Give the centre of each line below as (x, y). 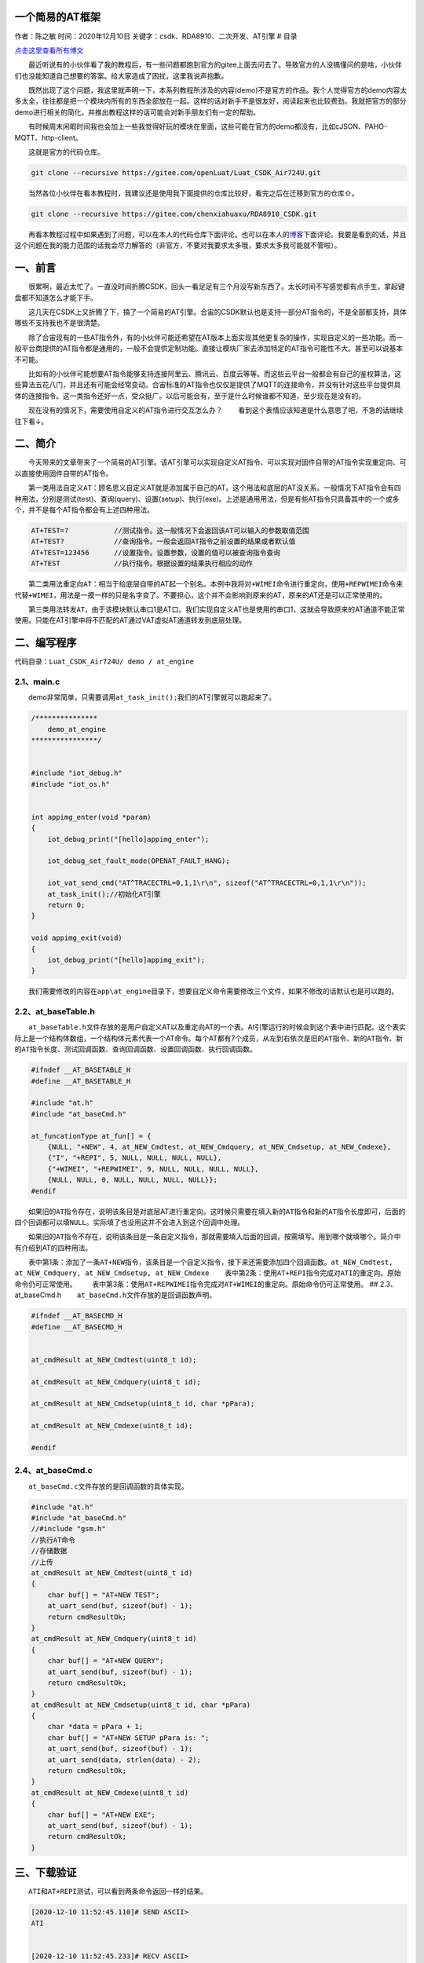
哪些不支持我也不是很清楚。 (59, 323)
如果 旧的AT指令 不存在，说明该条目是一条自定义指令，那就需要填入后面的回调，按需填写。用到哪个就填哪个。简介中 (215, 1237)
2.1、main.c (37, 682)
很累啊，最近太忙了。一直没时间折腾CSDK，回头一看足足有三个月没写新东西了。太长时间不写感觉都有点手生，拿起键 (217, 287)
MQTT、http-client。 (48, 137)
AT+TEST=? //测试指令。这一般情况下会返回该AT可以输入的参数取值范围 (170, 531)
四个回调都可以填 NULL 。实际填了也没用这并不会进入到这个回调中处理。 (130, 1222)
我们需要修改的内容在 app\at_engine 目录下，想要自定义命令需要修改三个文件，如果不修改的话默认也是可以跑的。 (214, 991)
